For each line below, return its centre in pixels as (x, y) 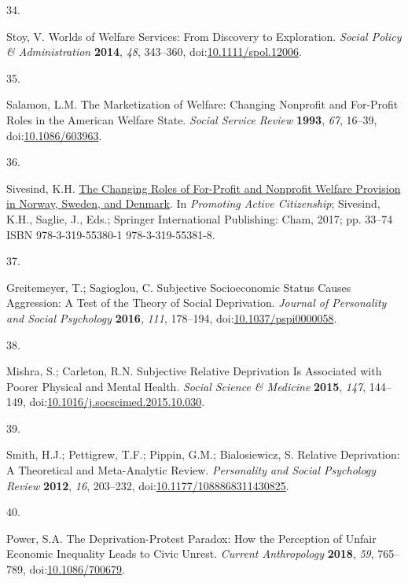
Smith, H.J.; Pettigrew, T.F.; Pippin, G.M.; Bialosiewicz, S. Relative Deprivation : (203, 454)
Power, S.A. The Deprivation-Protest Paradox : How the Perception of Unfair (191, 538)
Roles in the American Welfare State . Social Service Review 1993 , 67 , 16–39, (192, 119)
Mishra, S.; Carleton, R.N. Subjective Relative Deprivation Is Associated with (194, 371)
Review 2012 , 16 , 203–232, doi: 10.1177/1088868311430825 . (148, 485)
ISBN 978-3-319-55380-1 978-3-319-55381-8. (111, 234)
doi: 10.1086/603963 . (54, 135)
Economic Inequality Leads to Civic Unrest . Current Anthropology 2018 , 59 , (190, 553)
